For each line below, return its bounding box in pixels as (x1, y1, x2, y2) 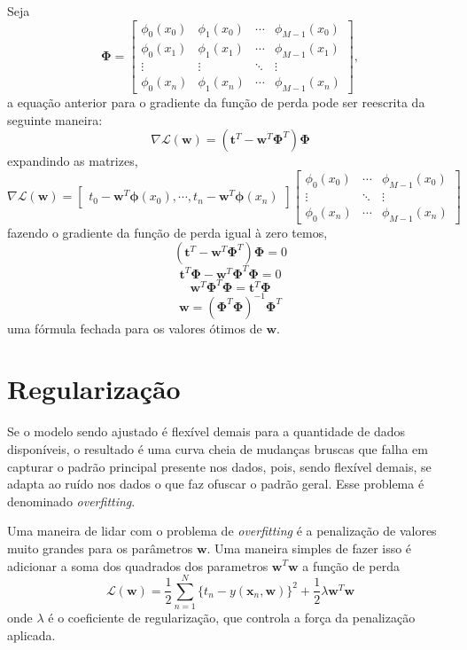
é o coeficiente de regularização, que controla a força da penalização (48, 608, 416, 627)
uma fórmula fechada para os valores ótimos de (7, 318, 262, 337)
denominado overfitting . (7, 491, 136, 510)
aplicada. (7, 625, 56, 644)
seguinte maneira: (7, 110, 103, 129)
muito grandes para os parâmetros (7, 538, 193, 557)
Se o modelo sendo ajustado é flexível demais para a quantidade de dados (7, 422, 406, 441)
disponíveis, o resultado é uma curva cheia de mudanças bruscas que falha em (7, 440, 428, 458)
